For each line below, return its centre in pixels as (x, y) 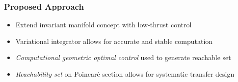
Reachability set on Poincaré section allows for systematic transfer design (125, 74)
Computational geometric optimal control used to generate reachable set (123, 57)
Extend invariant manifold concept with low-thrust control (104, 25)
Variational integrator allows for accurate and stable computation (114, 41)
